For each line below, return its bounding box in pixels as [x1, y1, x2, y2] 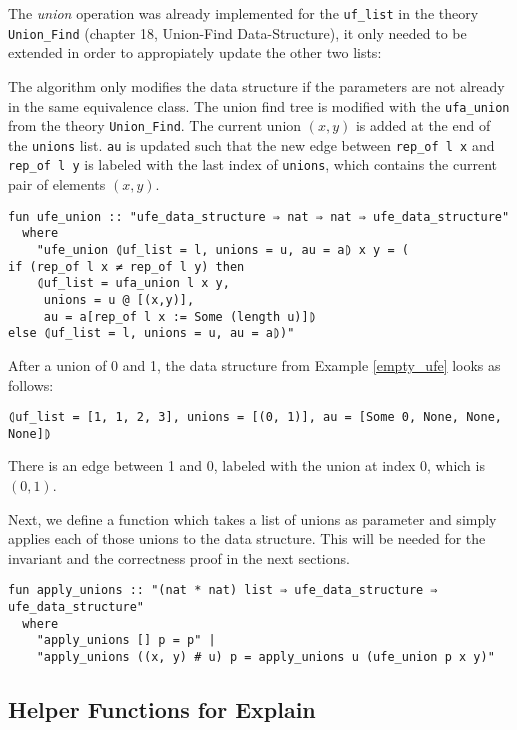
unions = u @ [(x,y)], [43, 293, 195, 307]
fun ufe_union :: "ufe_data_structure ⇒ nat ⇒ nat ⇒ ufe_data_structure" [8, 209, 510, 224]
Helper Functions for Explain [8, 694, 316, 725]
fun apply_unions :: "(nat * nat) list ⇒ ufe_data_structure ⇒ [8, 583, 438, 598]
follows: [8, 374, 54, 395]
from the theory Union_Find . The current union [8, 115, 302, 136]
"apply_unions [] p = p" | [36, 633, 216, 648]
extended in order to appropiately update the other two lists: [8, 42, 382, 63]
